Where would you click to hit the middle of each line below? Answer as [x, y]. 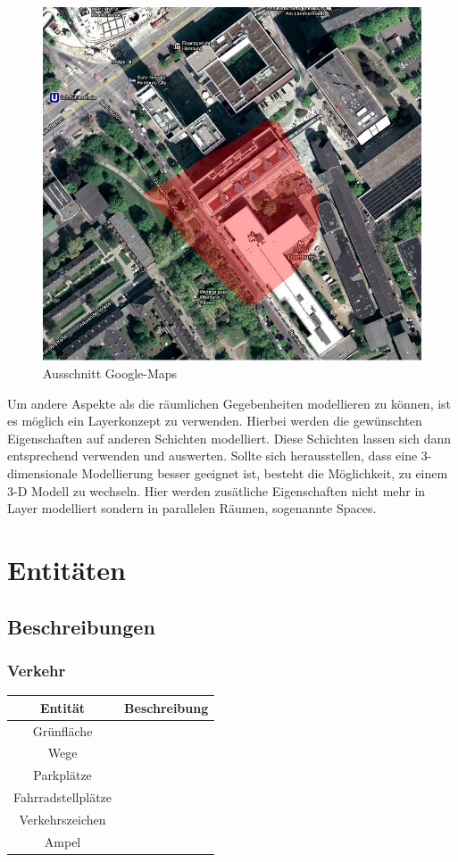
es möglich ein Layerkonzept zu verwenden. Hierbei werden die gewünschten [215, 421]
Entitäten [67, 570]
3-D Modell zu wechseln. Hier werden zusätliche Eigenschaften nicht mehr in [217, 490]
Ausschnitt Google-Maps [110, 373]
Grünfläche [62, 730]
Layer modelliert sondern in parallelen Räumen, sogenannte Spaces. [192, 508]
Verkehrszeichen [62, 819]
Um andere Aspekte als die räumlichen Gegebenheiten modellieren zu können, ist [229, 403]
